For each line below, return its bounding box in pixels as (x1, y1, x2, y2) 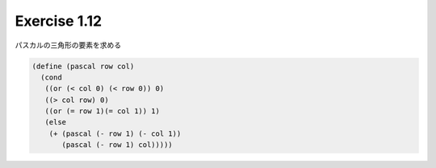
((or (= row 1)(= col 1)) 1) (44, 107, 161, 116)
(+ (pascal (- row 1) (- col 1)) (48, 129, 182, 138)
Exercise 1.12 (15, 12, 103, 30)
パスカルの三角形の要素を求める (15, 40, 121, 50)
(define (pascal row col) (31, 61, 135, 71)
